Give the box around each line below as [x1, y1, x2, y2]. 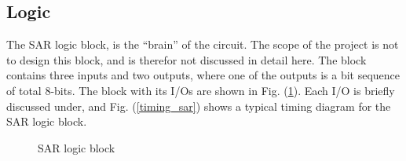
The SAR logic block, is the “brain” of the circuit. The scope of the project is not [6, 36, 399, 53]
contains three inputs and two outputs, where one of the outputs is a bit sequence [6, 67, 401, 83]
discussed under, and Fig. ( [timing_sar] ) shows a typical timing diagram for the [6, 97, 391, 114]
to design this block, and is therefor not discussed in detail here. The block [6, 51, 367, 68]
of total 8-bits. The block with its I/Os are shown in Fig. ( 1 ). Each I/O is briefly [6, 82, 395, 98]
